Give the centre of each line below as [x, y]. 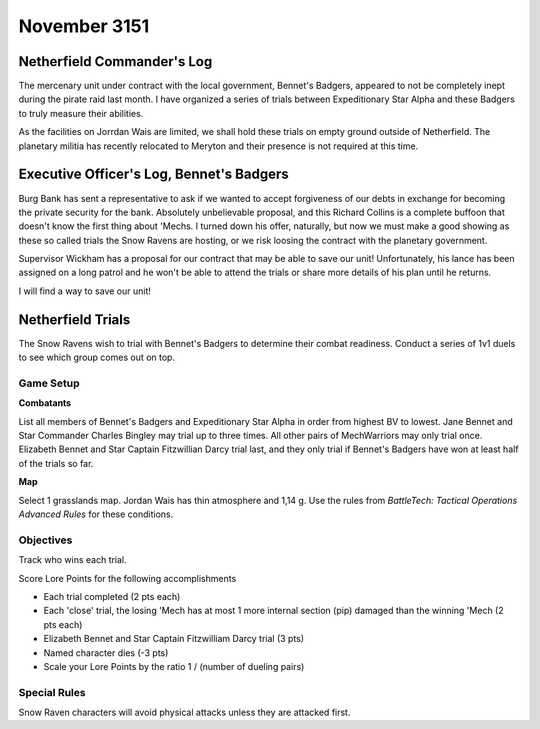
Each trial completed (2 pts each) [112, 596]
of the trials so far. [56, 463]
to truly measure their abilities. [81, 113]
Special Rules [52, 692]
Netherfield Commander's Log [115, 61]
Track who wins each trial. [72, 560]
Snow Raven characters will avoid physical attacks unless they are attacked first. [184, 712]
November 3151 [84, 26]
